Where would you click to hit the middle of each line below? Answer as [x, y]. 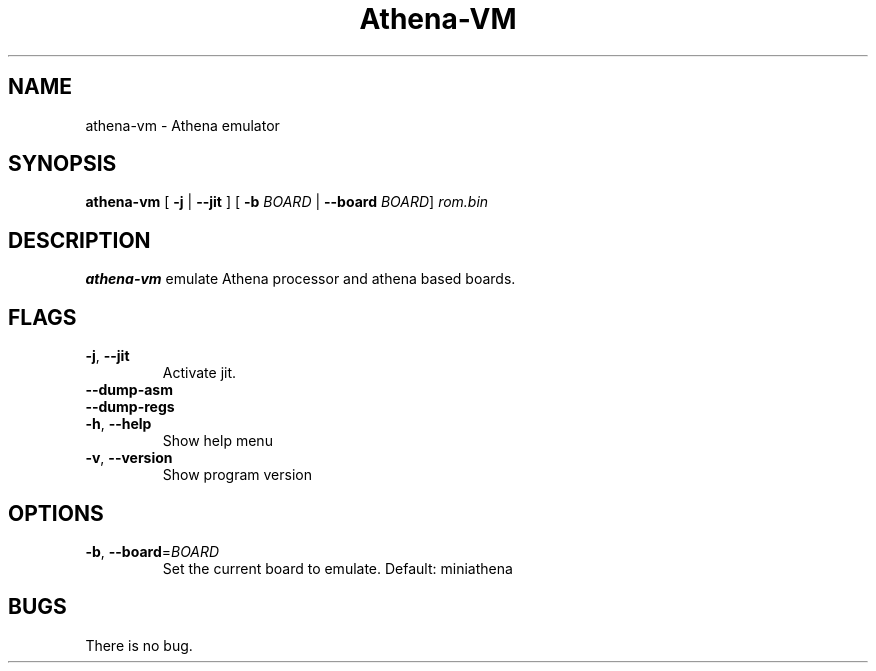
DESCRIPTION [79, 240]
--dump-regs [130, 407]
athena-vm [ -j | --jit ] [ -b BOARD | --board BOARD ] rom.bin [287, 202]
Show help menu [217, 441]
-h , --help [118, 424]
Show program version [237, 475]
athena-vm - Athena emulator [182, 125]
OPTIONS [56, 513]
